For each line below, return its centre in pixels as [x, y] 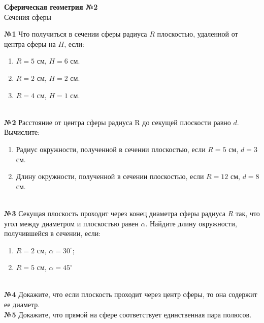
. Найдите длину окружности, [191, 223]
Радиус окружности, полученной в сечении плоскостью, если [111, 149]
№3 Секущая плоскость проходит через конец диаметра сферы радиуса [115, 213]
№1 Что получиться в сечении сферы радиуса [76, 34]
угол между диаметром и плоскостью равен [71, 223]
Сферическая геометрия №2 [51, 7]
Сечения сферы [28, 17]
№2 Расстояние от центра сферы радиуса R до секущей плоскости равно [118, 122]
